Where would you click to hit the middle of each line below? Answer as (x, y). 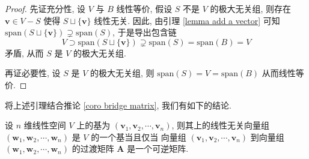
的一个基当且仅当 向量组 (139, 136)
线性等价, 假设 (144, 8)
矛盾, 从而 (24, 52)
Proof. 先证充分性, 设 (45, 8)
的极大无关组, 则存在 (251, 8)
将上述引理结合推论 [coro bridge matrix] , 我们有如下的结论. (118, 105)
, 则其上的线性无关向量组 (221, 125)
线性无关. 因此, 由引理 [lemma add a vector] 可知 (187, 20)
